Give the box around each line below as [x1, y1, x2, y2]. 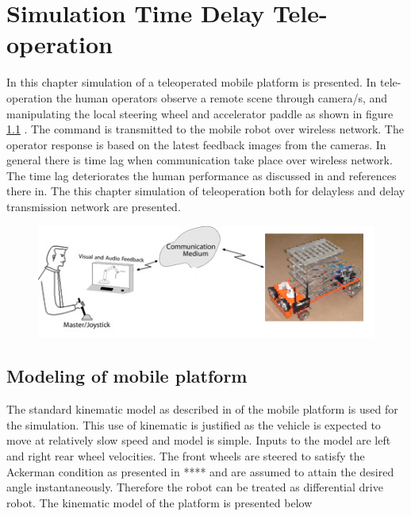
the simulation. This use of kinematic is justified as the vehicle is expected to [6, 416, 381, 433]
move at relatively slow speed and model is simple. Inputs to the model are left [6, 432, 391, 449]
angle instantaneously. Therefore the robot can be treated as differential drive [6, 479, 383, 495]
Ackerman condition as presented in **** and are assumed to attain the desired [6, 463, 394, 479]
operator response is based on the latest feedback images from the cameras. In [6, 136, 386, 152]
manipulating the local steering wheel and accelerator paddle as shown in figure [6, 105, 394, 121]
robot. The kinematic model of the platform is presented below [6, 494, 313, 510]
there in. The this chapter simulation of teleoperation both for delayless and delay [6, 183, 405, 199]
